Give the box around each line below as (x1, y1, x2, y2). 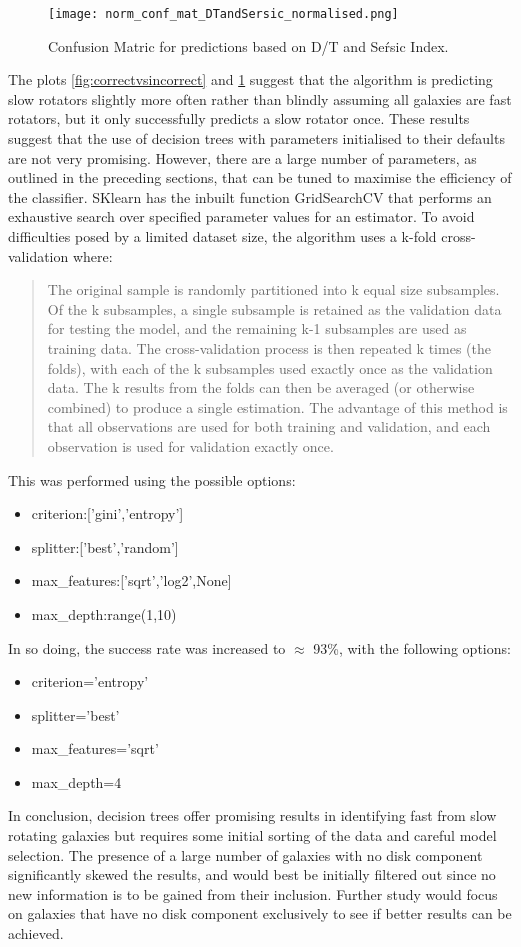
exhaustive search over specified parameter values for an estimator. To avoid (8, 206, 475, 227)
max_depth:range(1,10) (31, 603, 177, 624)
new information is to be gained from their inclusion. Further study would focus (8, 883, 498, 904)
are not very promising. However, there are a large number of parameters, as (8, 147, 477, 168)
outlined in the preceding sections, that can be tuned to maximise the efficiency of (8, 167, 512, 188)
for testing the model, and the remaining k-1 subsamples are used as (47, 318, 467, 339)
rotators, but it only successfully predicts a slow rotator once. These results (8, 108, 470, 129)
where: (72, 245, 113, 266)
